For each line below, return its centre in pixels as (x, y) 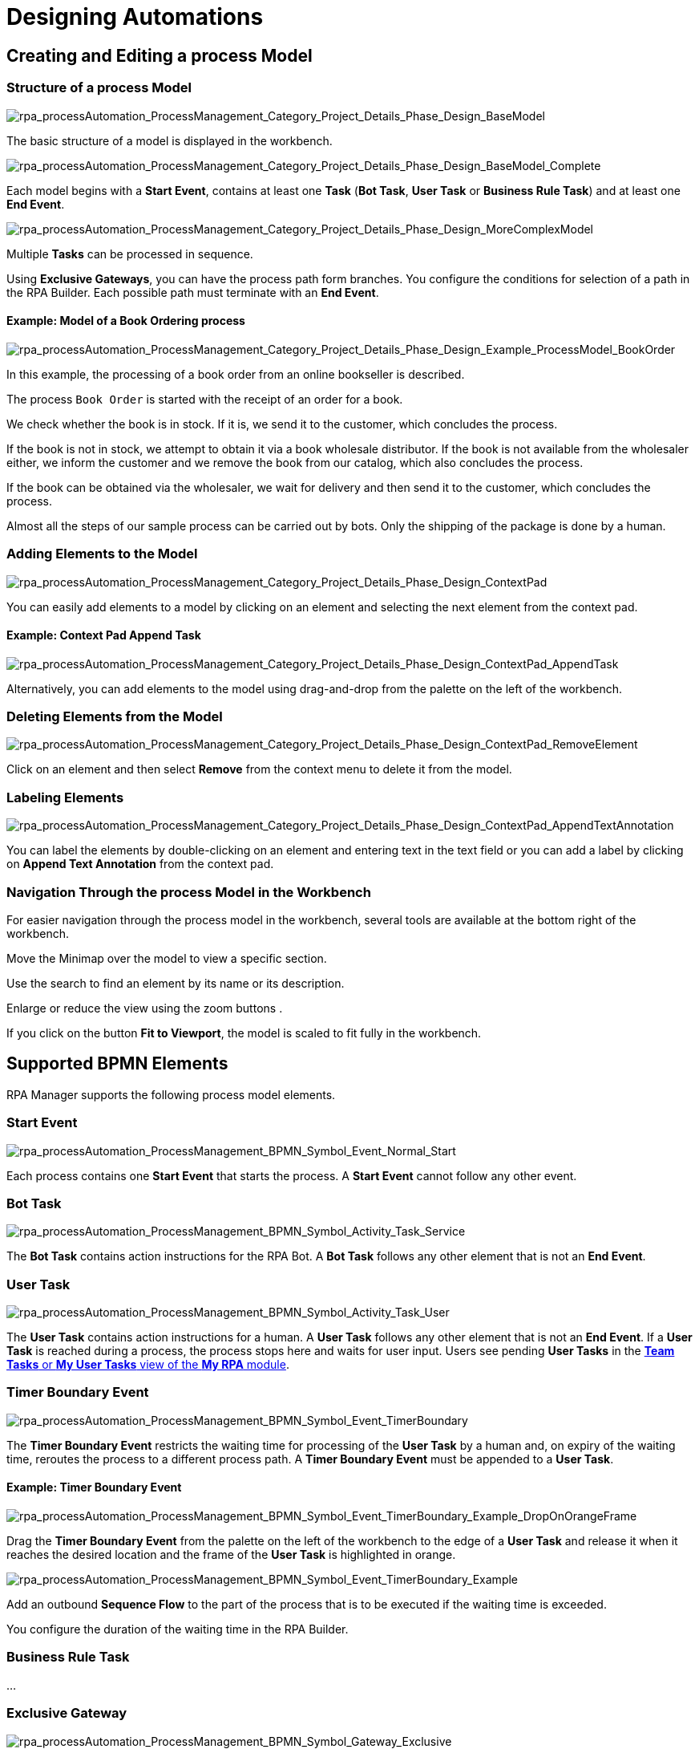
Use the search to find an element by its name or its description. (176, 983)
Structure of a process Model (99, 88)
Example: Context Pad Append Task (104, 635)
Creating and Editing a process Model (160, 55)
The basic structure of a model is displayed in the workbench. (170, 140)
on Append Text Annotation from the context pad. (140, 864)
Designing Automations (135, 17)
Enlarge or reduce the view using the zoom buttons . (145, 1008)
